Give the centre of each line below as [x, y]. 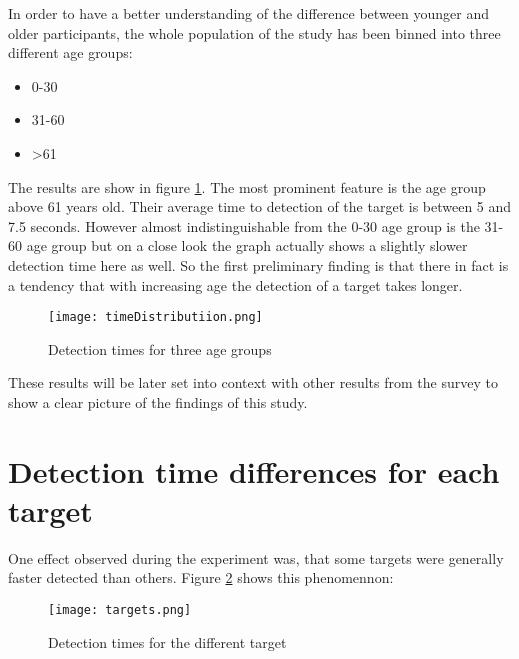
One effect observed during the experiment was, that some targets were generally [256, 557]
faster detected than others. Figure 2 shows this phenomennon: [201, 577]
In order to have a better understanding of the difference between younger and [248, 13]
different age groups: [70, 52]
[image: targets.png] [120, 610]
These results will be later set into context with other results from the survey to [253, 382]
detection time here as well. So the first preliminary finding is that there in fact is [258, 264]
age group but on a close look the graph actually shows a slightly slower [247, 245]
